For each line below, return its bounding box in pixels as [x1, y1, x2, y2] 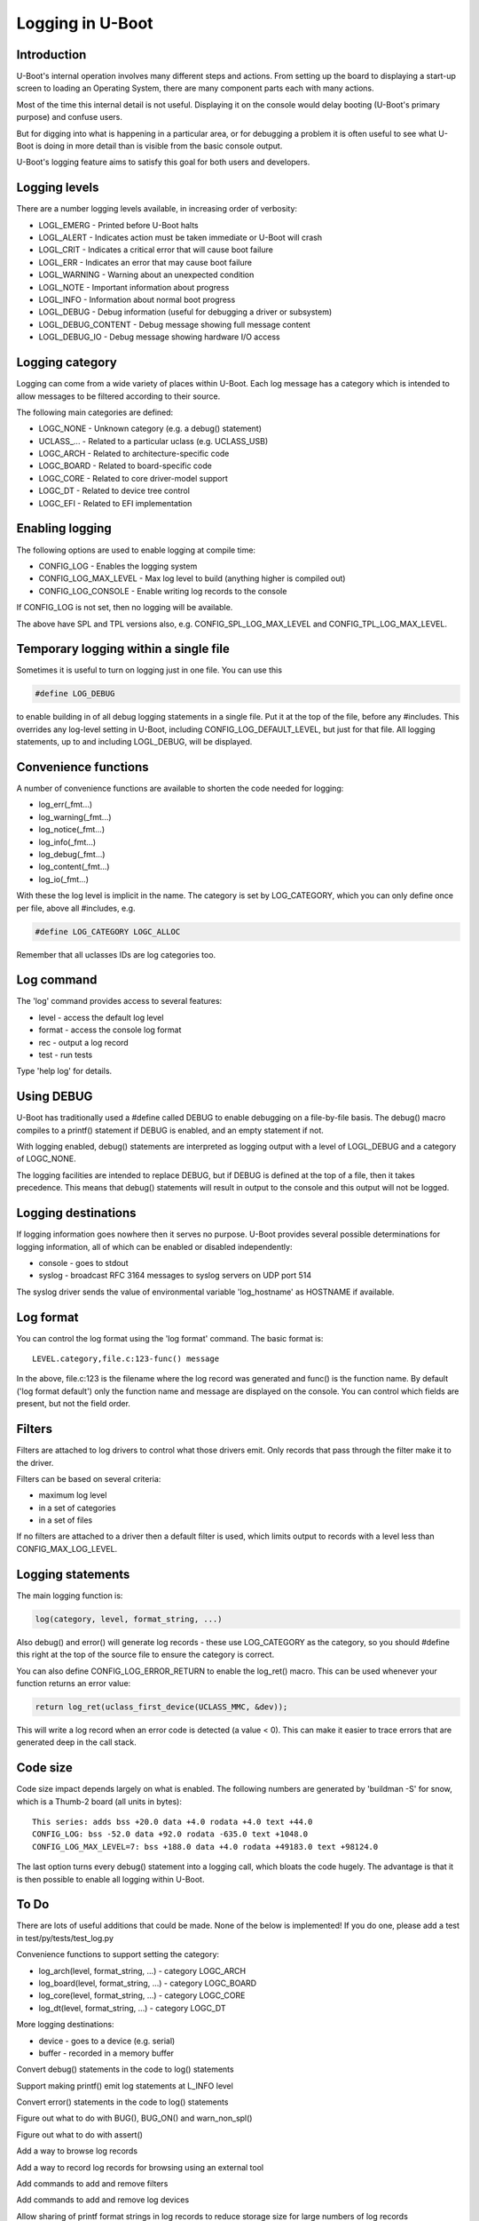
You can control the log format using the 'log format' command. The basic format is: [16, 1333, 324, 1343]
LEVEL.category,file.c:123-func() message [32, 1354, 220, 1364]
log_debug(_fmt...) [38, 849, 106, 860]
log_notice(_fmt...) [38, 824, 106, 835]
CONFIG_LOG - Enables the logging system [38, 561, 198, 571]
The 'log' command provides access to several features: [16, 996, 223, 1007]
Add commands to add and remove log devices [16, 2194, 190, 2205]
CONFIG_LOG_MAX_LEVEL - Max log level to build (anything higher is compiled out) [38, 573, 346, 584]
